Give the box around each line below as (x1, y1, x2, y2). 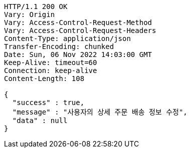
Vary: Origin (4, 10, 55, 18)
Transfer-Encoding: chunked (4, 42, 114, 50)
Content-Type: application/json (4, 34, 131, 42)
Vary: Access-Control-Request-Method (4, 18, 152, 26)
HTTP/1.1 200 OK (4, 2, 68, 10)
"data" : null (12, 116, 68, 124)
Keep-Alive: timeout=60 (4, 58, 97, 66)
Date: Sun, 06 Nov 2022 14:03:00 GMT (4, 50, 152, 58)
